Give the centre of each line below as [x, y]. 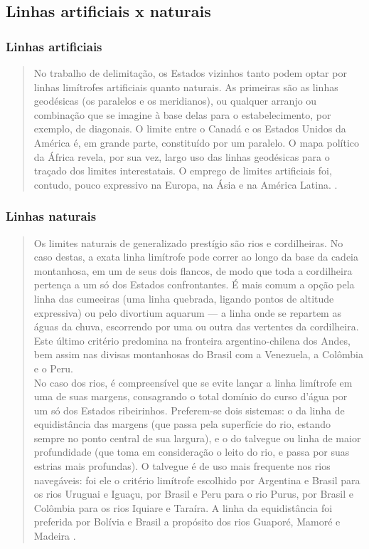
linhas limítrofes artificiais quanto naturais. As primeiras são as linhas [186, 87]
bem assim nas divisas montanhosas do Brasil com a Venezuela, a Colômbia [198, 354]
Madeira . [55, 536]
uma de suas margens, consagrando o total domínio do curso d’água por [191, 396]
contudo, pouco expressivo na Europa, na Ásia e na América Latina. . [186, 184]
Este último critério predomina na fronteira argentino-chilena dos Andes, [192, 340]
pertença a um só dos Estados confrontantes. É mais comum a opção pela [194, 284]
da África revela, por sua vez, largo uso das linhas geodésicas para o [182, 156]
